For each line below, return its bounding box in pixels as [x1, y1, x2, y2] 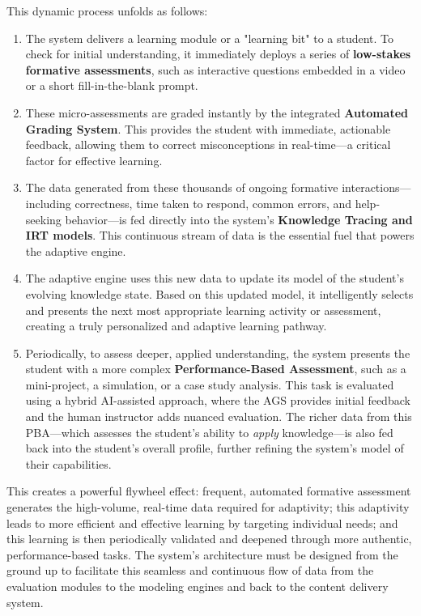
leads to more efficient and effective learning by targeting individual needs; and [6, 514, 398, 531]
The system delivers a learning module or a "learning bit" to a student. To [25, 29, 394, 46]
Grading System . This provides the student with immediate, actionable [25, 120, 391, 137]
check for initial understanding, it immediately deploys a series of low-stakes [25, 45, 411, 62]
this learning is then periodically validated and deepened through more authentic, [6, 530, 412, 547]
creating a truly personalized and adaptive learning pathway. [25, 317, 327, 334]
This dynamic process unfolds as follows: [6, 2, 208, 19]
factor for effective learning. [25, 151, 163, 168]
